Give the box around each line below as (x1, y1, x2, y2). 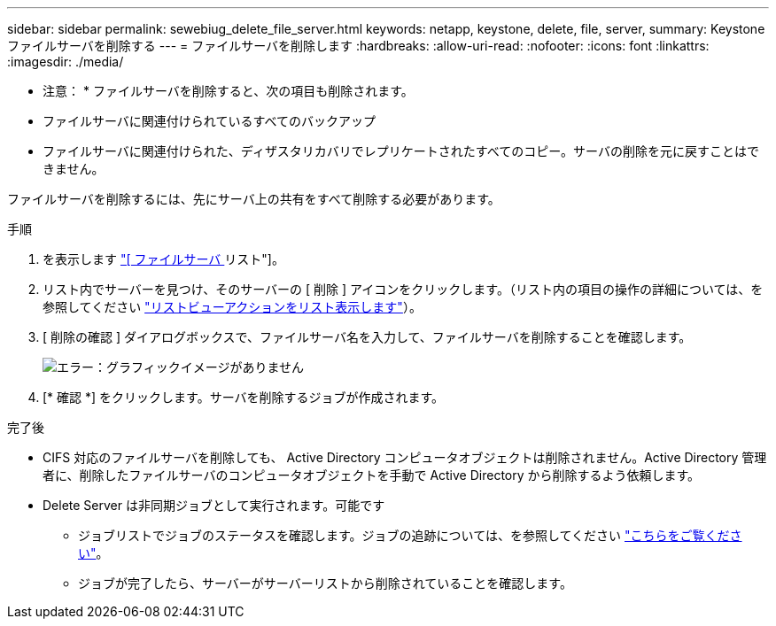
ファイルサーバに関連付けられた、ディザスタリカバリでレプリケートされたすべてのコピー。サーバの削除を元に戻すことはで (43, 143, 759, 158)
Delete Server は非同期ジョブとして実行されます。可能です (43, 498, 385, 513)
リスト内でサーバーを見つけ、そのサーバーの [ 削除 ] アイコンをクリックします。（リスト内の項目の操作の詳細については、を (43, 282, 764, 297)
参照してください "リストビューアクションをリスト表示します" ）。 (43, 299, 422, 314)
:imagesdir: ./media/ (7, 54, 124, 69)
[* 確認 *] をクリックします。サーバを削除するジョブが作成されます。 (43, 390, 445, 405)
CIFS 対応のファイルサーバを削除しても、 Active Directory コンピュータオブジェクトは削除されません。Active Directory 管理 (43, 450, 767, 465)
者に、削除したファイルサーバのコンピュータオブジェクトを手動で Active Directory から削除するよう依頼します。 (43, 468, 701, 483)
